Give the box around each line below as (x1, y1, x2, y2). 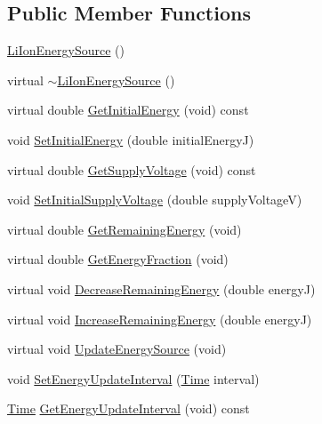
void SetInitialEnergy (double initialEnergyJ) (7, 130, 254, 148)
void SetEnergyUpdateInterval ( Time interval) (7, 369, 260, 388)
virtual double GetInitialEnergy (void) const (7, 100, 249, 119)
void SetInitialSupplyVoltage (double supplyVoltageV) (7, 190, 302, 209)
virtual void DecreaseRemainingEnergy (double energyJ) (7, 279, 316, 298)
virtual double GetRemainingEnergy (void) (7, 220, 242, 238)
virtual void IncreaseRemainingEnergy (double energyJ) (7, 309, 312, 328)
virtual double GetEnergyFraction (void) (7, 250, 229, 268)
